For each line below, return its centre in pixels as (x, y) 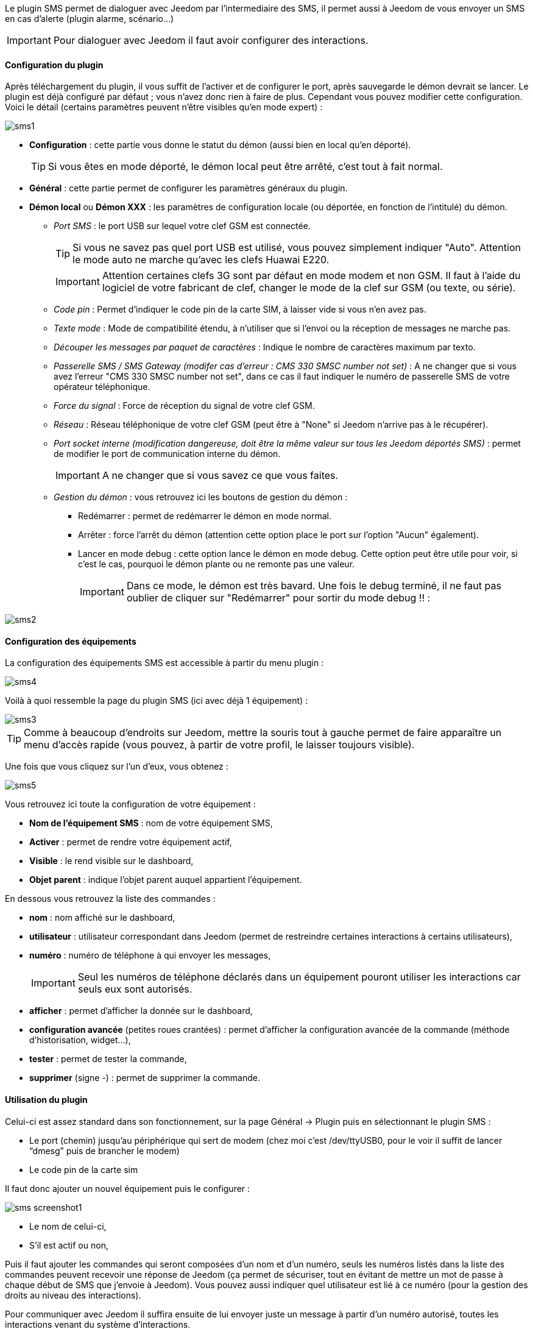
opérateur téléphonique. (102, 387)
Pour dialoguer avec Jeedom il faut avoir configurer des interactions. (211, 40)
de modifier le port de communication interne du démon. (167, 454)
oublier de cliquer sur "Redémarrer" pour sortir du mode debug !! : (278, 598)
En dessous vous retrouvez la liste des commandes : (110, 899)
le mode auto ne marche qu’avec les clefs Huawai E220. (201, 260)
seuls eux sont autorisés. (135, 989)
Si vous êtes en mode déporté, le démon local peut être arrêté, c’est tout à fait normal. (245, 167)
